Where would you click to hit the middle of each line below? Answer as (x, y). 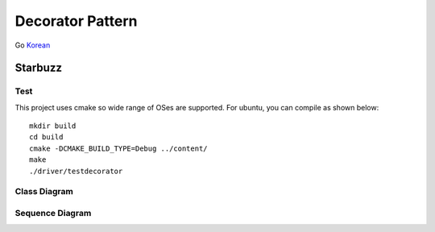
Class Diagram (44, 192)
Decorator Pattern (76, 21)
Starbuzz (38, 68)
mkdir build (53, 126)
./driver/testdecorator (76, 171)
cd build (46, 137)
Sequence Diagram (53, 213)
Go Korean (33, 45)
